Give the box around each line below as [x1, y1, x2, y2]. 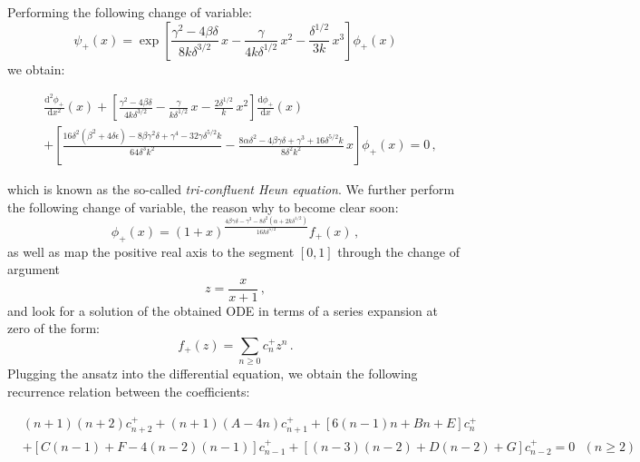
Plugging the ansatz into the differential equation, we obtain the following [7, 364, 418, 383]
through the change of [337, 241, 460, 260]
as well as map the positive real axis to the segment [7, 241, 295, 260]
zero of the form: [7, 319, 100, 338]
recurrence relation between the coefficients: [7, 381, 250, 400]
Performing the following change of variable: [7, 3, 252, 21]
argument [7, 260, 60, 279]
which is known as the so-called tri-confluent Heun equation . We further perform [7, 180, 455, 199]
